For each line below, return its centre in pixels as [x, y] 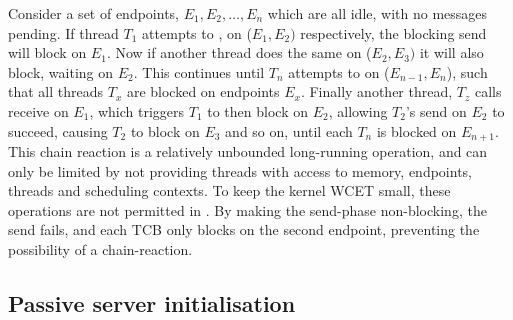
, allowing [358, 110]
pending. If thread [63, 32]
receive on [38, 110]
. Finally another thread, [376, 91]
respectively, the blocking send [393, 32]
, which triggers [137, 110]
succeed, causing [58, 130]
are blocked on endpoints [203, 91]
